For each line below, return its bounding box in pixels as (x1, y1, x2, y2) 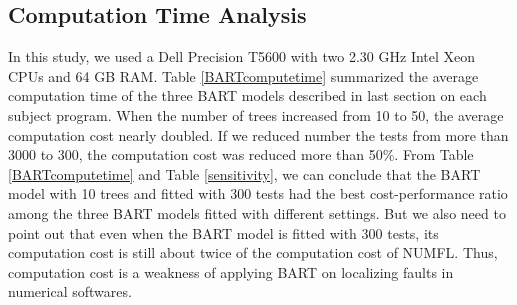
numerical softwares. (8, 281, 132, 302)
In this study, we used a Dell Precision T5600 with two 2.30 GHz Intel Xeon (8, 46, 476, 67)
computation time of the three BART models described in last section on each (8, 85, 487, 106)
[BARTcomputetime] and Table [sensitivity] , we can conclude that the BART (8, 163, 481, 184)
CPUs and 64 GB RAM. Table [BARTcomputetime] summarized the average (8, 65, 479, 86)
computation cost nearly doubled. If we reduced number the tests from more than (8, 124, 509, 145)
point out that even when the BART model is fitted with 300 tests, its (8, 222, 439, 243)
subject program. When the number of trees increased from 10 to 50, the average (8, 104, 504, 125)
